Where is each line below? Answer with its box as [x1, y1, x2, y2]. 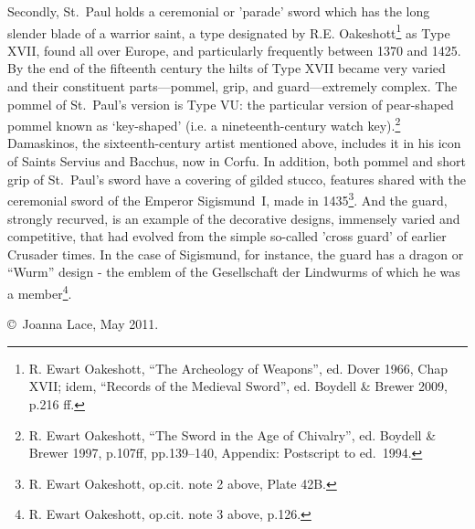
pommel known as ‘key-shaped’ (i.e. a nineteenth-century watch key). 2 [7, 113, 401, 134]
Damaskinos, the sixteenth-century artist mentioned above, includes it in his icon [7, 133, 461, 153]
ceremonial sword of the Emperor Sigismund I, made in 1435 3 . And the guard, [7, 188, 448, 209]
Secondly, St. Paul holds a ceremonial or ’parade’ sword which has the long [7, 2, 430, 20]
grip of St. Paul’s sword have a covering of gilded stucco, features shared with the [7, 169, 467, 188]
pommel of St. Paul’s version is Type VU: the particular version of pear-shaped [7, 94, 454, 113]
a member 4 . [7, 280, 72, 302]
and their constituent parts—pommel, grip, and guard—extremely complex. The [7, 77, 458, 96]
